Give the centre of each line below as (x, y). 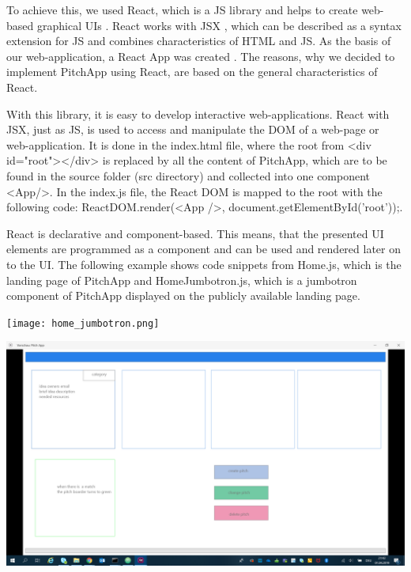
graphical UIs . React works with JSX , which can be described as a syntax (219, 25)
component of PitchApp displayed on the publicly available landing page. (183, 295)
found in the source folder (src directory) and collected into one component (189, 175)
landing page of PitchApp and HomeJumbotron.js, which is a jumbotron (182, 280)
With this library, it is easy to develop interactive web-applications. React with (198, 114)
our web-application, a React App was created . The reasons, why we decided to (201, 56)
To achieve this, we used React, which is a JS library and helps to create (182, 9)
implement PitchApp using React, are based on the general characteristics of (192, 72)
